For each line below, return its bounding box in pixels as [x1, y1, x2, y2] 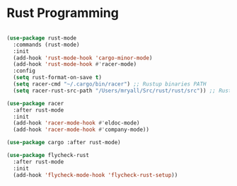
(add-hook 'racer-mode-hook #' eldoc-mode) [13, 120, 140, 127]
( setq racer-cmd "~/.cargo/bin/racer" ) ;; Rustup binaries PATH [13, 81, 207, 88]
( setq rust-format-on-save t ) [13, 74, 102, 81]
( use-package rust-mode [6, 34, 77, 42]
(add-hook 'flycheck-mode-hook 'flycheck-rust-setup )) [13, 171, 178, 178]
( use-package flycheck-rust [6, 152, 90, 159]
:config [13, 67, 36, 75]
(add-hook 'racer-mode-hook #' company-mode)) [13, 126, 150, 134]
